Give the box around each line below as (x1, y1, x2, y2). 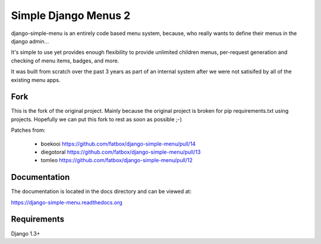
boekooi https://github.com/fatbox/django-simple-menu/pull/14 (40, 140, 196, 147)
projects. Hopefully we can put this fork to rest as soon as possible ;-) (11, 116, 182, 123)
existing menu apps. (11, 76, 61, 83)
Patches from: (11, 126, 46, 134)
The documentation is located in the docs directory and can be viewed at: (11, 188, 192, 195)
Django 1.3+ (11, 230, 40, 237)
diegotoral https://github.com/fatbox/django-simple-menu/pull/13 (40, 148, 201, 156)
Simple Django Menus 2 (11, 9, 131, 22)
